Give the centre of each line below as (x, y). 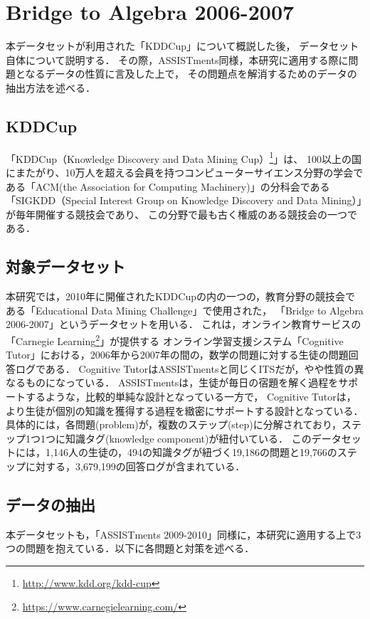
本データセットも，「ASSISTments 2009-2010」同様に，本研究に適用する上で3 (184, 534)
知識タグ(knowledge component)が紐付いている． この (188, 438)
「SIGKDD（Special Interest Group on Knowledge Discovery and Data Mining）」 (184, 200)
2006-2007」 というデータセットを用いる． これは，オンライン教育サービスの (184, 324)
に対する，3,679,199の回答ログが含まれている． (135, 466)
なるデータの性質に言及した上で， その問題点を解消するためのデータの (191, 74)
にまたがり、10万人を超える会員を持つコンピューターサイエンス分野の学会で (185, 172)
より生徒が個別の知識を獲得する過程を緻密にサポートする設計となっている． (185, 410)
